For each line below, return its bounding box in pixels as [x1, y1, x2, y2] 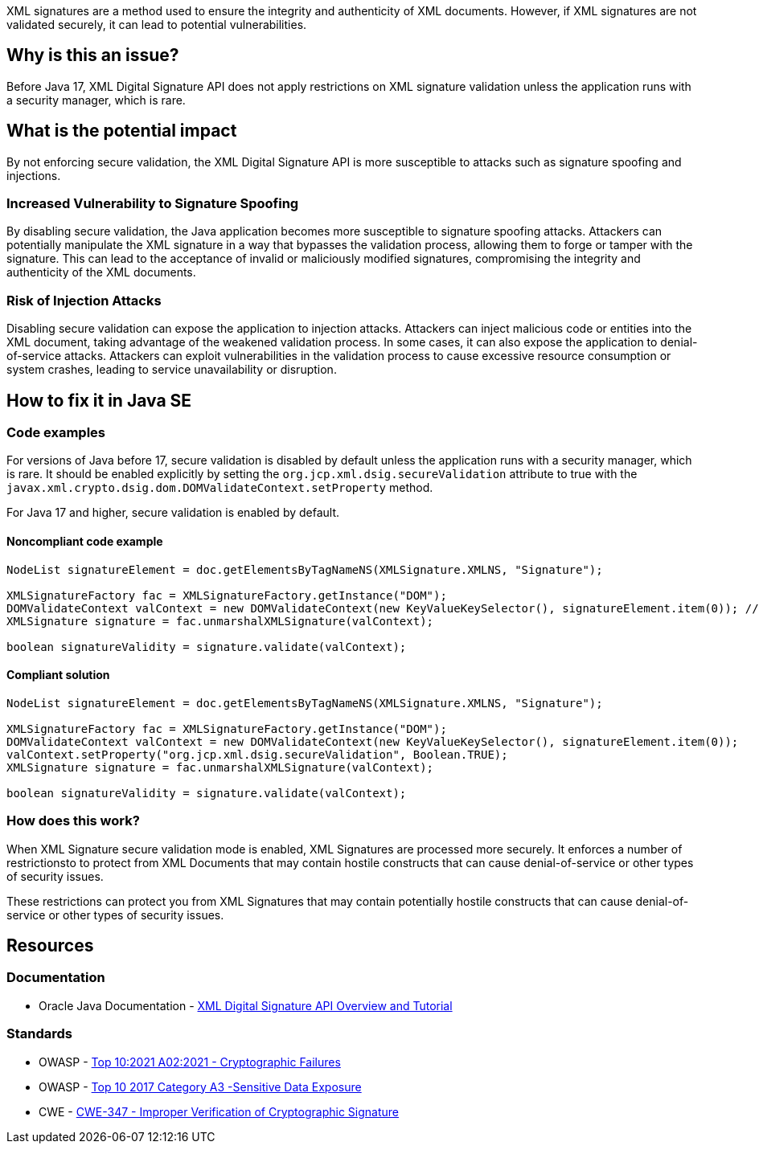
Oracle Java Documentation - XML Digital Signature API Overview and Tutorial [39, 998, 453, 1013]
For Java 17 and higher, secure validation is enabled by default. [6, 505, 340, 520]
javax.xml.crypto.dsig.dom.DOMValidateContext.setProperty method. [6, 481, 433, 495]
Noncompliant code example [6, 534, 163, 549]
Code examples [6, 424, 106, 441]
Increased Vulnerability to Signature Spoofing [6, 195, 299, 212]
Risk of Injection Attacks [6, 292, 162, 309]
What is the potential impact [6, 121, 237, 141]
